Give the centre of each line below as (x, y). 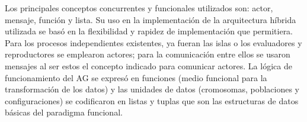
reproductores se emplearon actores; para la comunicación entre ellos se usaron (148, 54)
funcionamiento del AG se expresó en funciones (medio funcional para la (136, 77)
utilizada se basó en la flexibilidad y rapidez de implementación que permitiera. (149, 31)
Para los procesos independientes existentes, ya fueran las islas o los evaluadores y (153, 42)
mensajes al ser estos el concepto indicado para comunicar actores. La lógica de (148, 65)
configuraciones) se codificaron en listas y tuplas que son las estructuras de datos (152, 100)
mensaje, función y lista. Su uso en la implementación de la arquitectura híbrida (151, 19)
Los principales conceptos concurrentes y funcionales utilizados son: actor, (139, 8)
